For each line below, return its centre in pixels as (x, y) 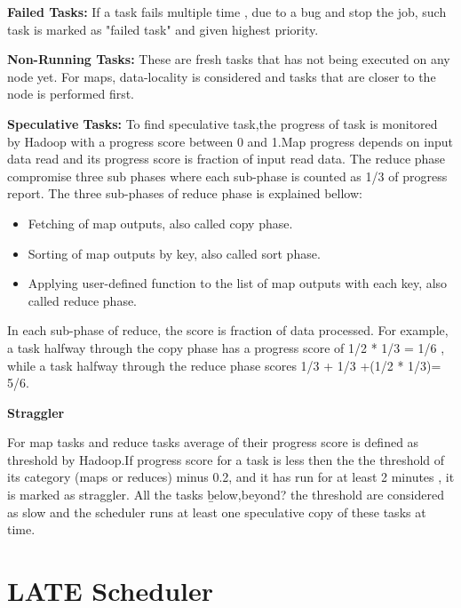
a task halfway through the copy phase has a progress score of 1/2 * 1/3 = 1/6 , (226, 347)
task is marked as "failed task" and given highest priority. (163, 29)
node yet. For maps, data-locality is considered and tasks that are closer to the (222, 76)
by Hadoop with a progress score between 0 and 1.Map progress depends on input (230, 141)
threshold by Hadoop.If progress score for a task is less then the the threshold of (226, 459)
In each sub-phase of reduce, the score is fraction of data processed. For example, (228, 330)
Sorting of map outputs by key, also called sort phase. (174, 253)
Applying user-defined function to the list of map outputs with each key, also (238, 283)
